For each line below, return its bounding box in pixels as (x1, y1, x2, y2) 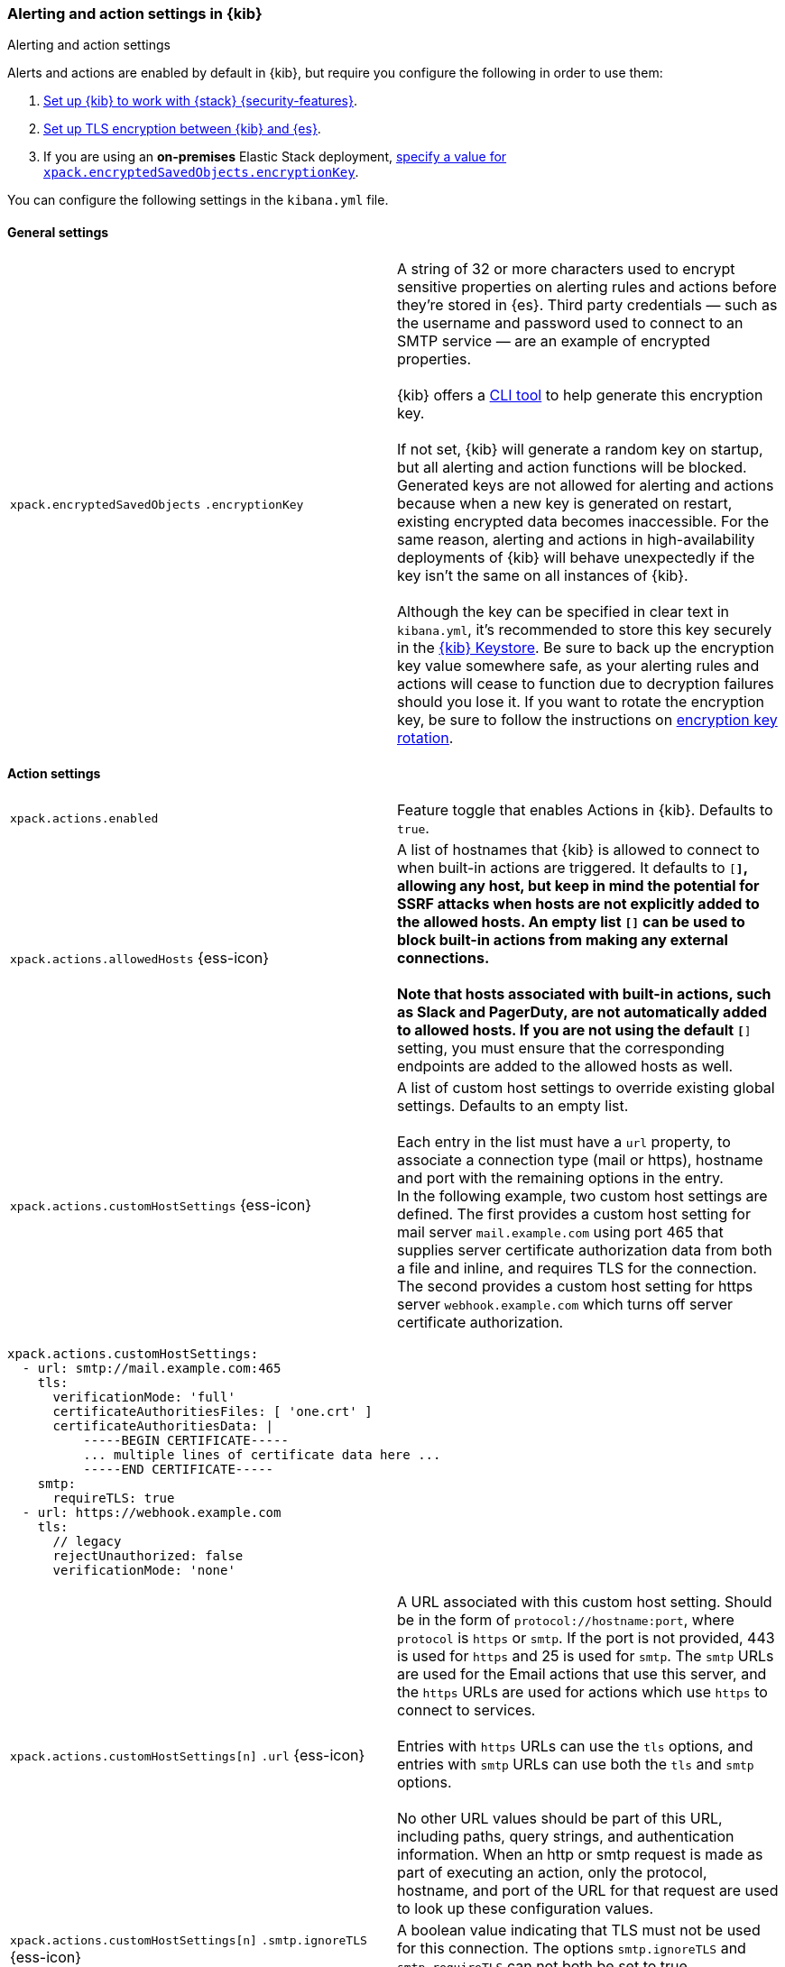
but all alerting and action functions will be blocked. (397, 457, 747, 476)
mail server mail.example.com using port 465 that (397, 1222, 724, 1241)
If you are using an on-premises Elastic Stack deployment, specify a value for (43, 149, 507, 165)
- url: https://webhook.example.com (22, 1504, 282, 1520)
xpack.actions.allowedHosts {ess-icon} (10, 948, 270, 967)
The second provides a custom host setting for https (397, 1276, 753, 1295)
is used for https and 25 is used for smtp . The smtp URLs (397, 1646, 774, 1665)
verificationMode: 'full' (52, 1389, 235, 1404)
